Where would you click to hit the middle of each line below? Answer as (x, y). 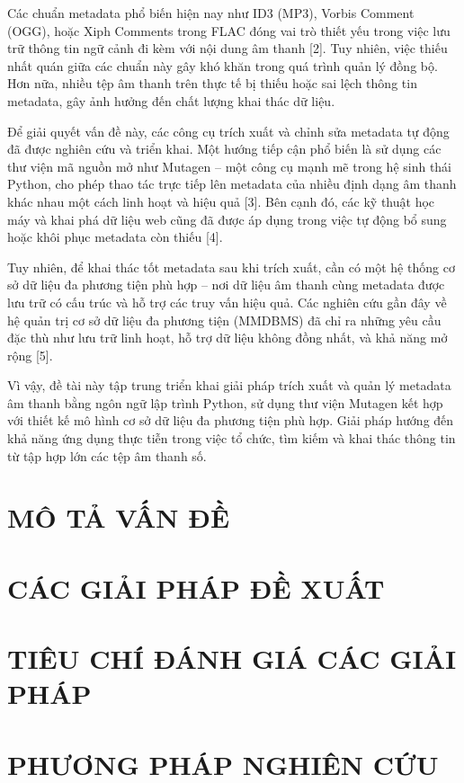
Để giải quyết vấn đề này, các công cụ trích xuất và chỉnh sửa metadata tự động (228, 131)
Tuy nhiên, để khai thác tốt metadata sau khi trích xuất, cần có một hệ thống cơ (231, 267)
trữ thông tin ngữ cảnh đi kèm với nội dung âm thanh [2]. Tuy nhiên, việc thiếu (228, 48)
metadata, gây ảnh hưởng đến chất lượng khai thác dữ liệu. (171, 100)
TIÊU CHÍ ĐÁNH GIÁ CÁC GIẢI (232, 658)
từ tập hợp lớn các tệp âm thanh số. (107, 455)
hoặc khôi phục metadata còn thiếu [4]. (115, 237)
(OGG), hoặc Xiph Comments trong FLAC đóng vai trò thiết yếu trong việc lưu (229, 30)
